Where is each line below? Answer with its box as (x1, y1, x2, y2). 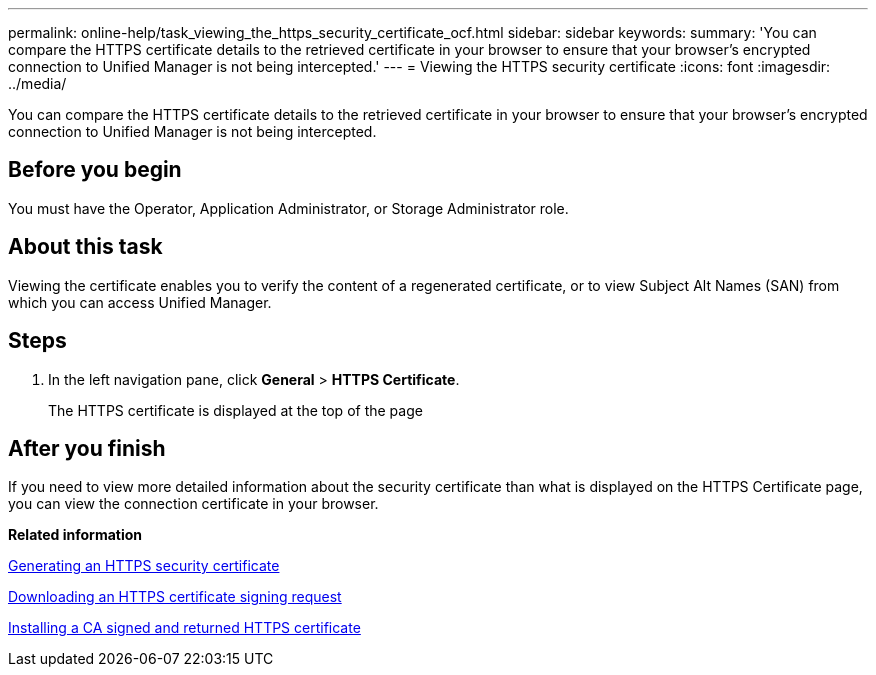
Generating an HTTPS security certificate (8, 557, 280, 575)
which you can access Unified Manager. (8, 293, 272, 311)
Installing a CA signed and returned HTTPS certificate (8, 619, 361, 637)
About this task (8, 234, 163, 260)
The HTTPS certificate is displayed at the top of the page (48, 401, 423, 419)
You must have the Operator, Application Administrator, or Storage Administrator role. (8, 199, 569, 217)
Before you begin (8, 157, 182, 183)
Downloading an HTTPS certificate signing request (8, 588, 342, 606)
